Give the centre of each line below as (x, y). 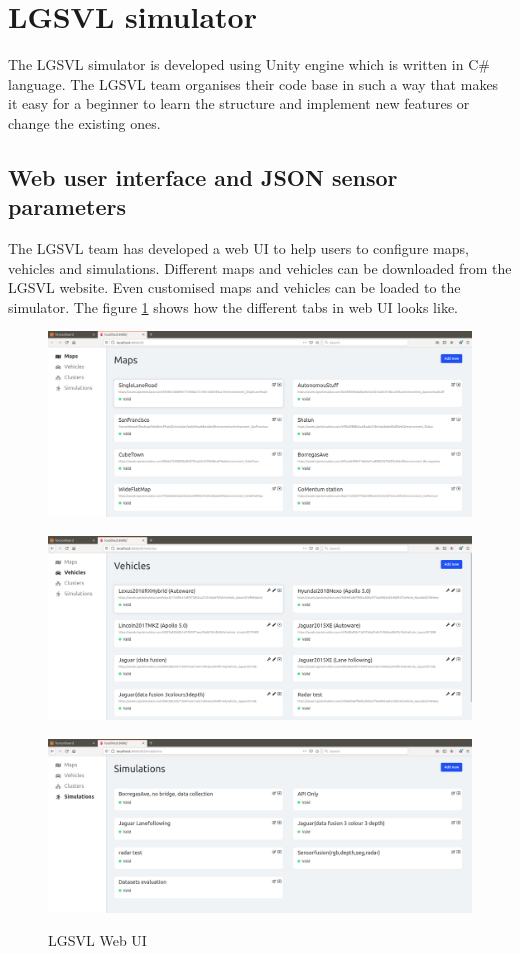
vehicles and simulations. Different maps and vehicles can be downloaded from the (260, 267)
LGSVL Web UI (97, 940)
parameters (67, 206)
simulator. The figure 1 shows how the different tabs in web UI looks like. (233, 306)
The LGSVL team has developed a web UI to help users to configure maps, (238, 248)
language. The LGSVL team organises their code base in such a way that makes (253, 83)
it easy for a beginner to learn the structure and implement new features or (239, 103)
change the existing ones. (84, 122)
